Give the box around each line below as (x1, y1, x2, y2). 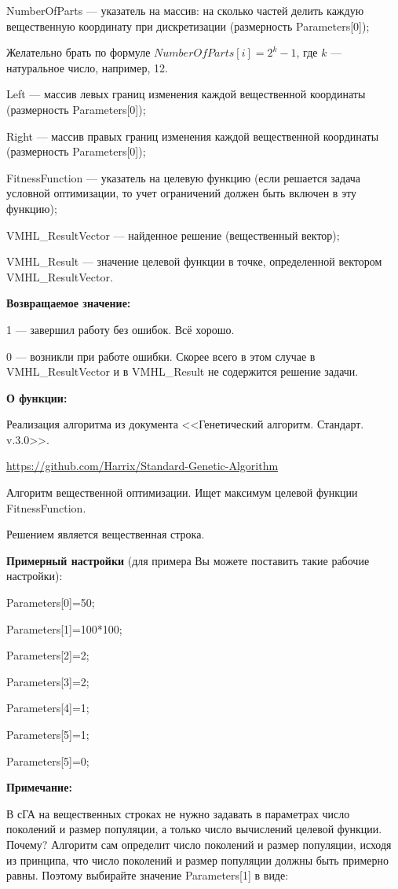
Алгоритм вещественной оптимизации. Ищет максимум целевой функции (6, 484, 358, 501)
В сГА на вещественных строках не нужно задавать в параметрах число (6, 805, 350, 821)
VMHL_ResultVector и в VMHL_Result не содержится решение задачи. (6, 363, 359, 380)
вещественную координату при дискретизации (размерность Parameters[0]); (6, 17, 370, 34)
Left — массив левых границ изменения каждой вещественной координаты (6, 86, 366, 102)
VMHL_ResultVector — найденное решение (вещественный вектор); (6, 226, 340, 243)
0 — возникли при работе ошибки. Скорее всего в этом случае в (6, 347, 316, 364)
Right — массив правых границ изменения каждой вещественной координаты (6, 127, 379, 144)
